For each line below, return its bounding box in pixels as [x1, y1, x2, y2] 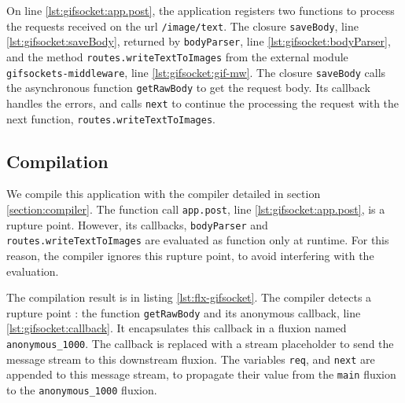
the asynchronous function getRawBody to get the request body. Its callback [6, 79, 370, 96]
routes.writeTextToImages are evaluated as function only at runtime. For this [6, 232, 389, 248]
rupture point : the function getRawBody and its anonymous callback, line [6, 304, 361, 321]
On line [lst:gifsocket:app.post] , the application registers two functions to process [6, 2, 395, 18]
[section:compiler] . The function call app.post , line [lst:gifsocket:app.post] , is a [6, 200, 385, 217]
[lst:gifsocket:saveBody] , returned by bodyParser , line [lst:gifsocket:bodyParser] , [6, 33, 391, 49]
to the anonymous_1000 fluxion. [6, 381, 157, 398]
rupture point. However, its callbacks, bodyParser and [6, 216, 268, 233]
